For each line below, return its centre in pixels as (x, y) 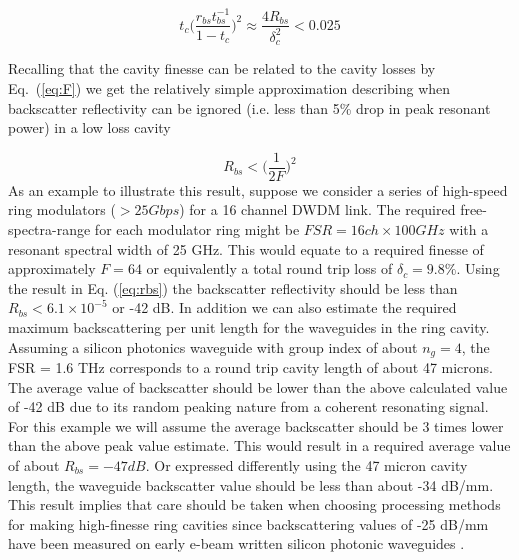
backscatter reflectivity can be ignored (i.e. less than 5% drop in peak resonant (249, 107)
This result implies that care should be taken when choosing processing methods (254, 504)
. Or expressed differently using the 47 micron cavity (306, 464)
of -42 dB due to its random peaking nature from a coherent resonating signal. (248, 406)
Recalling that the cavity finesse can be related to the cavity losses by (222, 68)
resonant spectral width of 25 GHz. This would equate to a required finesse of (246, 248)
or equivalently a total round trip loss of (269, 268)
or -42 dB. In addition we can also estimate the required (284, 307)
